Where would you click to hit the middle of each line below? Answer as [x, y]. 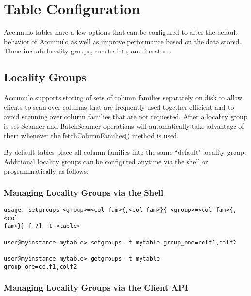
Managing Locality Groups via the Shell [84, 192]
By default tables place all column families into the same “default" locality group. [125, 152]
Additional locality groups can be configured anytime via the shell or [106, 161]
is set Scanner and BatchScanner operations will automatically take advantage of [124, 126]
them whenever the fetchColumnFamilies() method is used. [91, 135]
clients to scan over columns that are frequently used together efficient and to [119, 107]
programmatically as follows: [46, 171]
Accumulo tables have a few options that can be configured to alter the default [121, 32]
